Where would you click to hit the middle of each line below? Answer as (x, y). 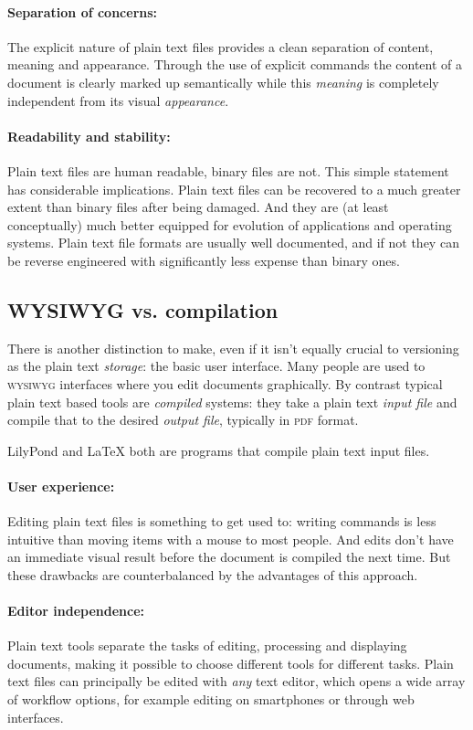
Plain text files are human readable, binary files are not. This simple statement (228, 170)
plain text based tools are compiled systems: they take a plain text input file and (232, 402)
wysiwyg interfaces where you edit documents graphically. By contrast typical (225, 383)
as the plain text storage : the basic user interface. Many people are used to (216, 366)
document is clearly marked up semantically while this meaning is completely (223, 82)
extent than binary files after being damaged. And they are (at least (198, 207)
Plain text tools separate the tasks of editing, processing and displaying (207, 645)
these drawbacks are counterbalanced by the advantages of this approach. (213, 574)
